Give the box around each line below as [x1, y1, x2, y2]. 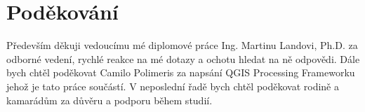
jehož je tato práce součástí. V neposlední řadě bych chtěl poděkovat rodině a [6, 78, 339, 93]
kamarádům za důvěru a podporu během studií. [6, 92, 213, 107]
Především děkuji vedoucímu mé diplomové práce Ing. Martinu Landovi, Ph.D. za [6, 38, 358, 52]
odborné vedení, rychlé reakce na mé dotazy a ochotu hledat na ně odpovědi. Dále [6, 51, 360, 66]
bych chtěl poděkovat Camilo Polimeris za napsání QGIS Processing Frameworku [6, 65, 355, 80]
